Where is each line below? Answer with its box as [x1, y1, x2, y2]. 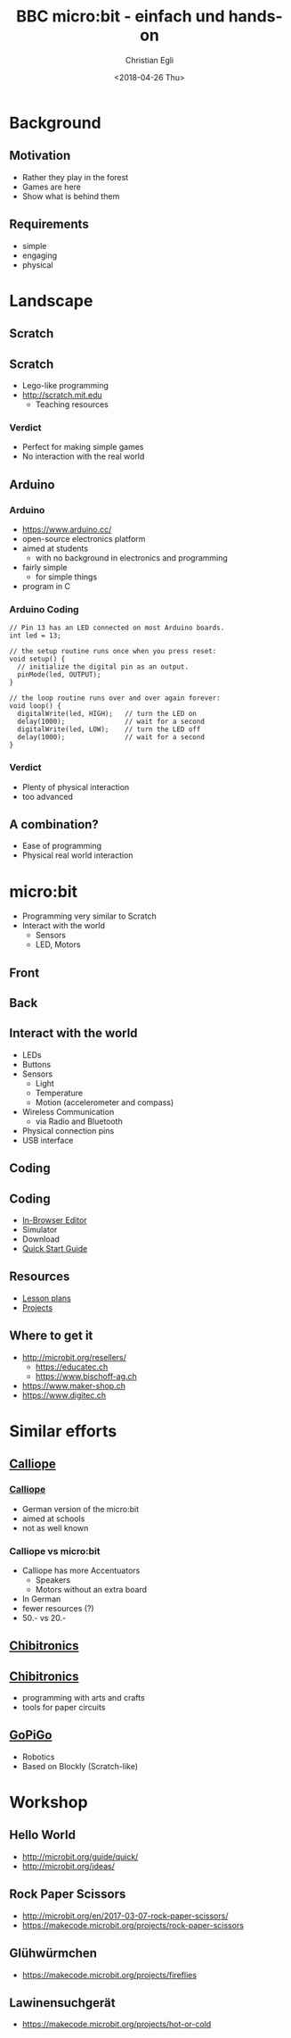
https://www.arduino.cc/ [21, 524, 112, 535]
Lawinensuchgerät [9, 1995, 116, 2010]
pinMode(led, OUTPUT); [17, 670, 101, 679]
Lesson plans [21, 1293, 71, 1303]
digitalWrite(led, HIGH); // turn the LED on [17, 710, 198, 719]
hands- [228, 6, 283, 27]
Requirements [9, 217, 89, 232]
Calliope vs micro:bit [9, 1544, 101, 1557]
